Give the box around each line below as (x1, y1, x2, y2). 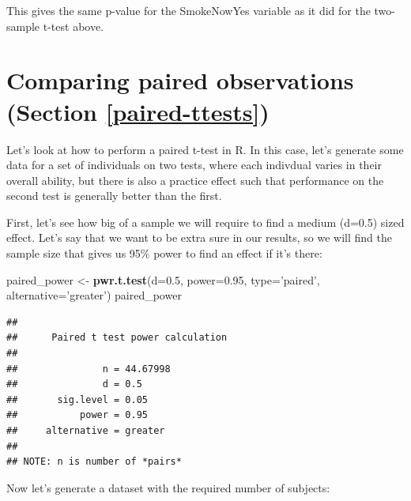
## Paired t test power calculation (6, 332, 228, 344)
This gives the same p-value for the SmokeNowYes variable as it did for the (6, 2, 371, 18)
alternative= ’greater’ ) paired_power (6, 287, 182, 303)
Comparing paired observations (6, 64, 354, 96)
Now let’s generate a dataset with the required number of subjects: (6, 479, 330, 495)
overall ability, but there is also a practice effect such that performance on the (6, 171, 384, 188)
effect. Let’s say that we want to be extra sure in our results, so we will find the (6, 229, 393, 246)
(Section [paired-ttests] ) (6, 95, 270, 127)
